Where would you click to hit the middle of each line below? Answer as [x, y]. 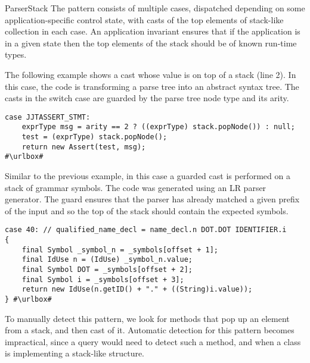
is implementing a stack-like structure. [75, 353]
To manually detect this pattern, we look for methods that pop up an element [147, 318]
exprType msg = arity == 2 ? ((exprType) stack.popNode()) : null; [158, 127]
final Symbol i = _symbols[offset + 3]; [103, 279]
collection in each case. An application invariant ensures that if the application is [153, 31]
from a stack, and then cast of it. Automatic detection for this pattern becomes [150, 330]
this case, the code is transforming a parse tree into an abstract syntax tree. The [152, 86]
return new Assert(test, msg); [84, 147]
